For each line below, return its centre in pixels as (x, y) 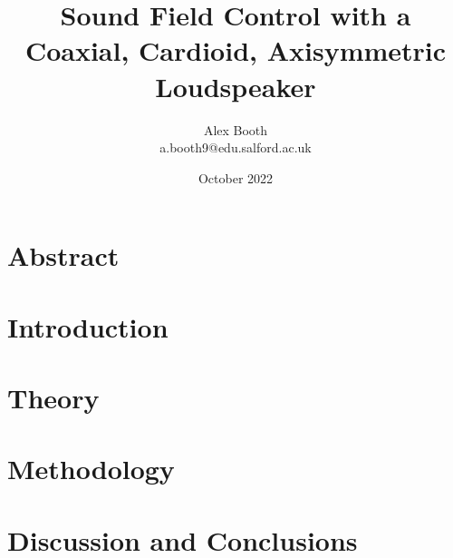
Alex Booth (236, 129)
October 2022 (236, 177)
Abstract (63, 255)
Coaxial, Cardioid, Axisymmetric (236, 50)
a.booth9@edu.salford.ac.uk (236, 147)
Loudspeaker (236, 86)
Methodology (91, 469)
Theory (53, 398)
